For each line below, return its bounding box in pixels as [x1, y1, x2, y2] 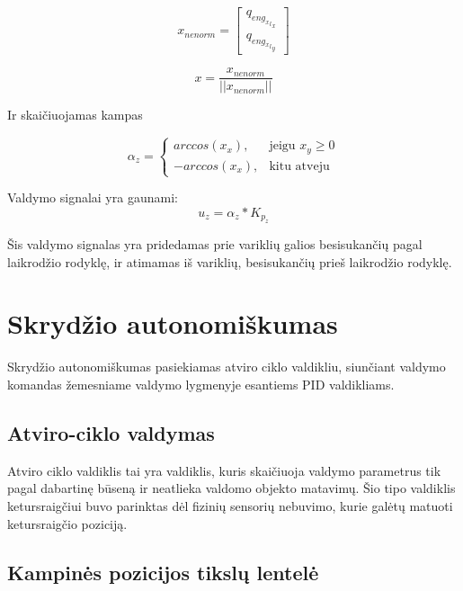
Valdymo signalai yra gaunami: [7, 188, 178, 207]
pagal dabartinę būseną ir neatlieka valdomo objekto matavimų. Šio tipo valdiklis [7, 479, 456, 497]
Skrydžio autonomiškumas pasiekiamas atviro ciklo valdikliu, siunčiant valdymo [7, 357, 446, 376]
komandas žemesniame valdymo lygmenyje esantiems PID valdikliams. [7, 374, 395, 393]
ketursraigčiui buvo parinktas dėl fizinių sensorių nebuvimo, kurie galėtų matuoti [7, 496, 453, 515]
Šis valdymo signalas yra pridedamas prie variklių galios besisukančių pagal [7, 235, 423, 254]
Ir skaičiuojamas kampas [7, 105, 143, 124]
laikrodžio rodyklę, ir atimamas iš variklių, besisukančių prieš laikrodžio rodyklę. [7, 252, 452, 271]
